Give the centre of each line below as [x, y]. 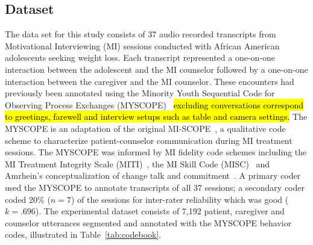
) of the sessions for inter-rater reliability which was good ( [180, 199]
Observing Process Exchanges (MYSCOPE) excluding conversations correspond [154, 104]
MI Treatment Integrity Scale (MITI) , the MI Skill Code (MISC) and [138, 163]
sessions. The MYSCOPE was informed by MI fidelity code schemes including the [156, 152]
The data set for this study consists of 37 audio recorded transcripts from [141, 34]
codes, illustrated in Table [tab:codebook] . [83, 234]
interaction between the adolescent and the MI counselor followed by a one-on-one [156, 69]
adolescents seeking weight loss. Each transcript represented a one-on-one [140, 57]
